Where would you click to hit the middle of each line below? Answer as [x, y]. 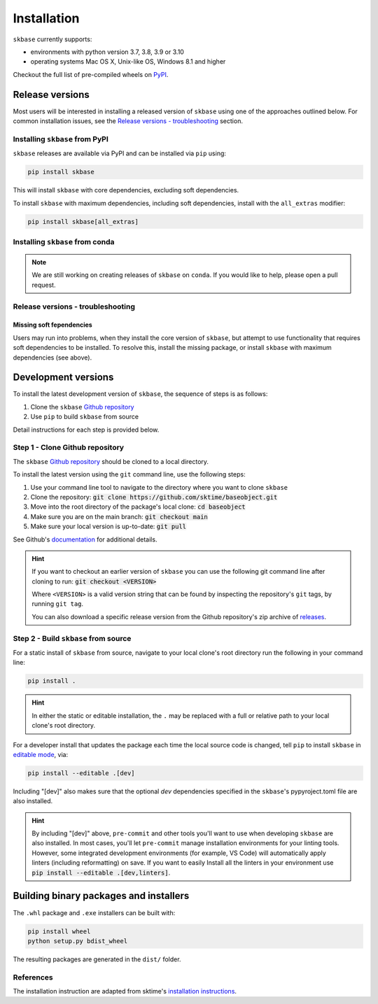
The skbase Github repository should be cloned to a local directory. [111, 461]
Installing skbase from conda [64, 241]
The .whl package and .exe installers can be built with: [94, 912]
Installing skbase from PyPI [61, 139]
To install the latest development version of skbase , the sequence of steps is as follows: [140, 394]
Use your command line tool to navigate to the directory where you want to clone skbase [159, 487]
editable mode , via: [41, 754]
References [33, 977]
